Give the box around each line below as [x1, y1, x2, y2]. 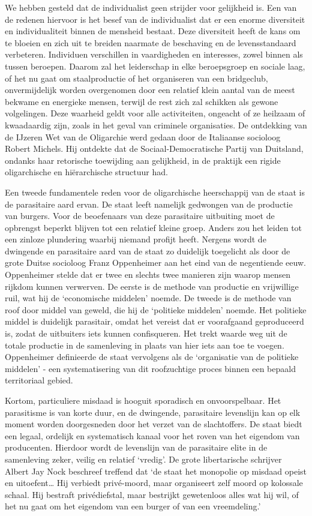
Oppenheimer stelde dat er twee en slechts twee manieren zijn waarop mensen [5, 268, 290, 281]
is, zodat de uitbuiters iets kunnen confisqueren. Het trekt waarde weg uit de [5, 327, 287, 340]
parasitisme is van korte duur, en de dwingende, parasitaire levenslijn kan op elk [5, 406, 301, 418]
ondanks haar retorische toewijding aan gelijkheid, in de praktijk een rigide [5, 154, 281, 166]
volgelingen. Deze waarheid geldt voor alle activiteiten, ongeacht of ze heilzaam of [5, 107, 305, 119]
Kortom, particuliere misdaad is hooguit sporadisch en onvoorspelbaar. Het [5, 394, 281, 406]
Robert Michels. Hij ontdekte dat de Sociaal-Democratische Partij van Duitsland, [5, 142, 304, 155]
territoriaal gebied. [5, 374, 73, 386]
